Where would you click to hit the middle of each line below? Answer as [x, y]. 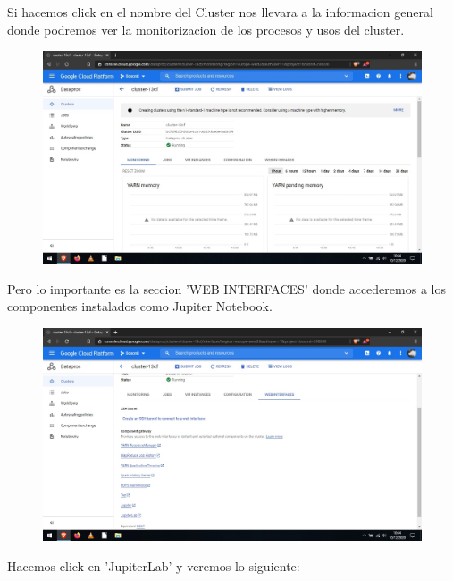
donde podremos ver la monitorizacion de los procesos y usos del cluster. [206, 29]
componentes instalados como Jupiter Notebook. [140, 306]
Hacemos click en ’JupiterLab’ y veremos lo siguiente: [154, 565]
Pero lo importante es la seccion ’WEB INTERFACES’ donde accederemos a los [226, 288]
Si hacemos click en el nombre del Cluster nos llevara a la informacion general [220, 12]
